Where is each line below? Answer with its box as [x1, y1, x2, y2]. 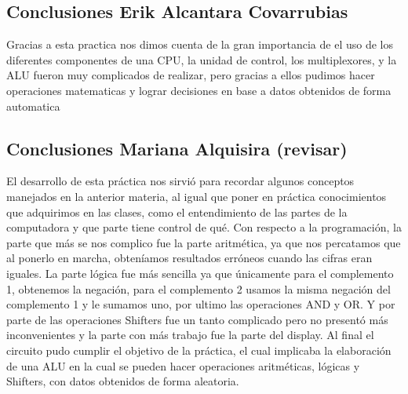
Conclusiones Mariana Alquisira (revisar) [6, 136, 348, 160]
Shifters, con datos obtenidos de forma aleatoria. [6, 373, 239, 389]
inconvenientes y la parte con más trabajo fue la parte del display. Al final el [6, 327, 374, 343]
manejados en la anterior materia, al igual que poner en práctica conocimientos [6, 188, 387, 204]
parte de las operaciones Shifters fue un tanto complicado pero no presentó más [6, 311, 388, 327]
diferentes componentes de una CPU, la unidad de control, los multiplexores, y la [6, 51, 397, 67]
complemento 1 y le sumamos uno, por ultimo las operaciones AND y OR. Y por [6, 296, 395, 312]
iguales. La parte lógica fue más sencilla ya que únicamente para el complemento [6, 264, 394, 281]
